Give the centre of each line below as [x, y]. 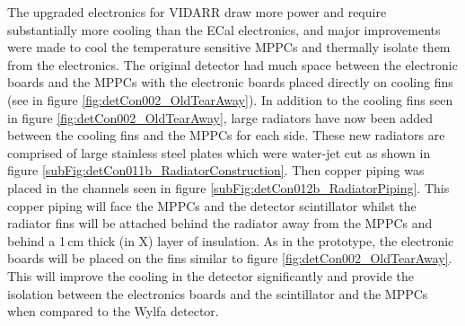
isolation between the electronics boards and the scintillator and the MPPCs [218, 293]
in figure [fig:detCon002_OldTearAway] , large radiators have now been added [220, 117]
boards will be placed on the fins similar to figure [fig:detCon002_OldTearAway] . [230, 258]
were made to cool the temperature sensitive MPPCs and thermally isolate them [229, 47]
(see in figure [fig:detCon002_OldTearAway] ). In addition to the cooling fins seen [230, 99]
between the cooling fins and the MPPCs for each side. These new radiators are [226, 135]
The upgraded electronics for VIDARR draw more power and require [197, 12]
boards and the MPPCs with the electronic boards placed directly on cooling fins [230, 82]
